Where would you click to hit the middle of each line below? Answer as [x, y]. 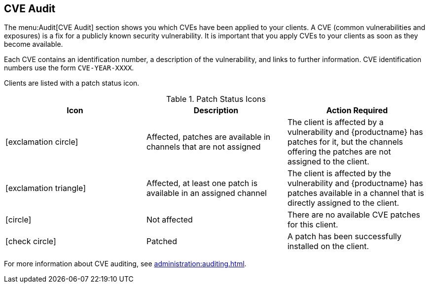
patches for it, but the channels [345, 142]
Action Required [357, 111]
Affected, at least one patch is [202, 183]
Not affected [169, 220]
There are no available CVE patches [354, 215]
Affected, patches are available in [208, 137]
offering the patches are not [339, 152]
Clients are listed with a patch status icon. [72, 83]
